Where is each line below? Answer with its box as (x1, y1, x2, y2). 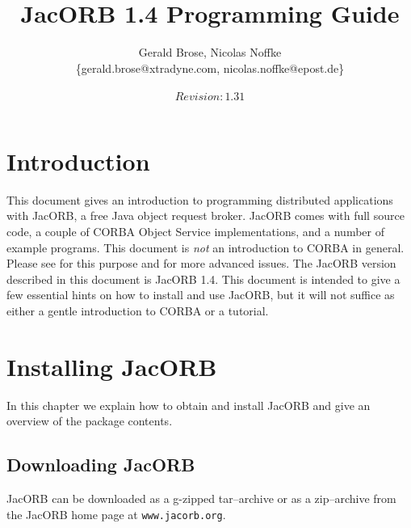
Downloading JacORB (6, 452, 195, 477)
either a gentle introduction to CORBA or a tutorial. (6, 302, 269, 319)
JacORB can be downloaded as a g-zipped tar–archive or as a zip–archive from (6, 490, 396, 507)
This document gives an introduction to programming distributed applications (6, 191, 393, 208)
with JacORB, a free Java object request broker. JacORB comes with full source (6, 207, 405, 224)
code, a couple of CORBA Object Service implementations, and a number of (6, 223, 384, 240)
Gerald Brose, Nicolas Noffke (138, 44, 282, 61)
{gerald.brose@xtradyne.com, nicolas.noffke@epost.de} (75, 59, 345, 76)
